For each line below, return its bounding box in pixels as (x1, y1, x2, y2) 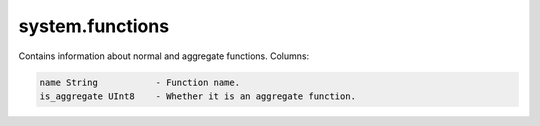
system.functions (18, 15, 170, 37)
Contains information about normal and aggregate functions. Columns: (18, 50, 310, 62)
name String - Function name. (39, 76, 240, 88)
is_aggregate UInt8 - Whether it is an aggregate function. (39, 90, 357, 102)
